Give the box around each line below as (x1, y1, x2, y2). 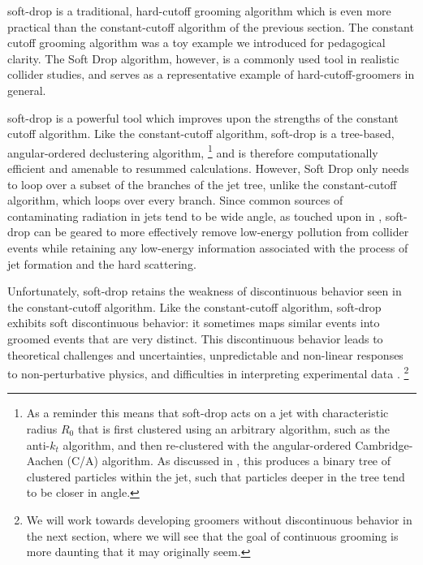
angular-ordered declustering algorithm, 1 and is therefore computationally (7, 141, 378, 161)
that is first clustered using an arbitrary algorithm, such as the (77, 420, 391, 437)
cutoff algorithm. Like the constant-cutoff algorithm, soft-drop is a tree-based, (7, 125, 395, 142)
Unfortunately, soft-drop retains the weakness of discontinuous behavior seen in (7, 282, 402, 300)
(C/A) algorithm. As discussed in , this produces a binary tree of (67, 452, 391, 469)
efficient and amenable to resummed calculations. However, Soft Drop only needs (7, 160, 409, 176)
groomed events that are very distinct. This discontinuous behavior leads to (7, 330, 383, 347)
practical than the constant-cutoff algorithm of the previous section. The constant (7, 18, 414, 35)
